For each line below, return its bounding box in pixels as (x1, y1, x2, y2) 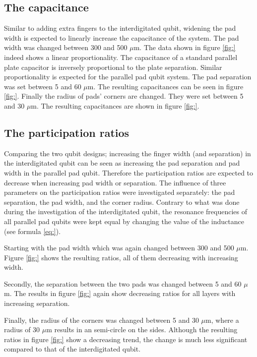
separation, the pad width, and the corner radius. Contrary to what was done (4, 196, 240, 207)
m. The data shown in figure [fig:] (133, 42, 236, 53)
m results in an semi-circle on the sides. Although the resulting (46, 324, 238, 335)
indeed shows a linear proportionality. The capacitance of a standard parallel (4, 52, 238, 62)
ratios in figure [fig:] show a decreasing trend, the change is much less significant (4, 334, 248, 344)
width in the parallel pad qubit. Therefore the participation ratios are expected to (4, 167, 254, 178)
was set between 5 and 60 (4, 81, 81, 91)
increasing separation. (4, 298, 70, 308)
